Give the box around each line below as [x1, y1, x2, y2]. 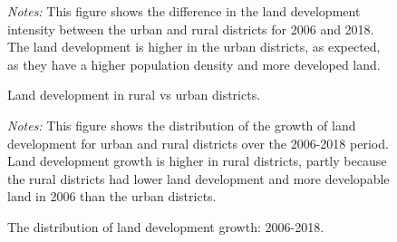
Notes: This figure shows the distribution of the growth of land [7, 115, 356, 134]
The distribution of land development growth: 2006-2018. [7, 217, 324, 236]
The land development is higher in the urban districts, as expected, [7, 37, 381, 56]
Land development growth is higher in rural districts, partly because [7, 151, 387, 170]
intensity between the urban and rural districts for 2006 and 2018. [7, 19, 374, 38]
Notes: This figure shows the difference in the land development [7, 2, 361, 20]
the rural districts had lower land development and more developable [7, 169, 390, 188]
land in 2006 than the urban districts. [7, 187, 217, 206]
